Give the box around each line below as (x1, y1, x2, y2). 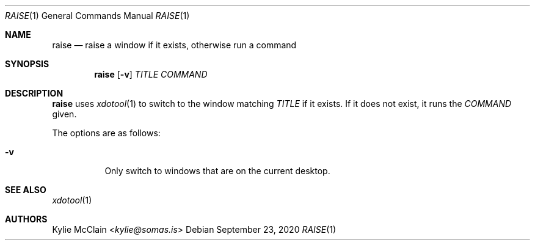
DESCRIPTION (5, 88, 64, 98)
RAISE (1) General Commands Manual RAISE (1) (5, 10, 190, 21)
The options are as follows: (52, 128, 161, 138)
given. (52, 109, 77, 119)
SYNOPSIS (5, 59, 49, 69)
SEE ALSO (5, 185, 46, 195)
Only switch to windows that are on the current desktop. (104, 166, 330, 176)
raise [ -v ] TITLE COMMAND (94, 69, 208, 79)
